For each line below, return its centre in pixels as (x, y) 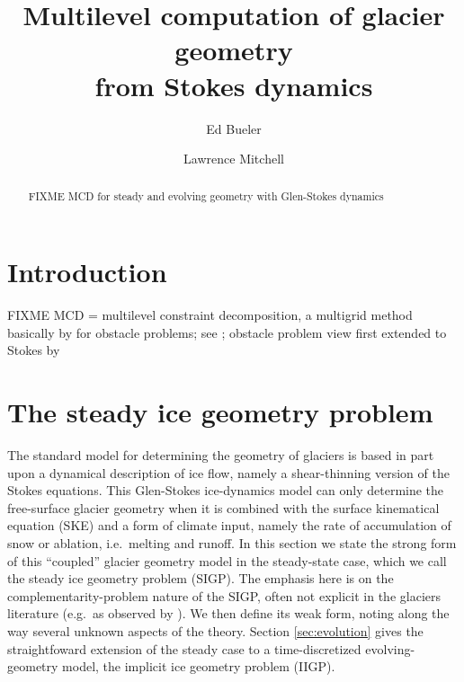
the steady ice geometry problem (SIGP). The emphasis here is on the (201, 578)
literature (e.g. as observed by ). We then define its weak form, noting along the (228, 613)
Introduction (87, 272)
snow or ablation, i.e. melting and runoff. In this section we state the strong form (232, 542)
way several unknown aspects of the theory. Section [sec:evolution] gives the (215, 630)
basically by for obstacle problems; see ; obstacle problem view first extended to (227, 332)
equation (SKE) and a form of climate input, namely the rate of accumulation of (229, 525)
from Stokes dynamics (234, 85)
